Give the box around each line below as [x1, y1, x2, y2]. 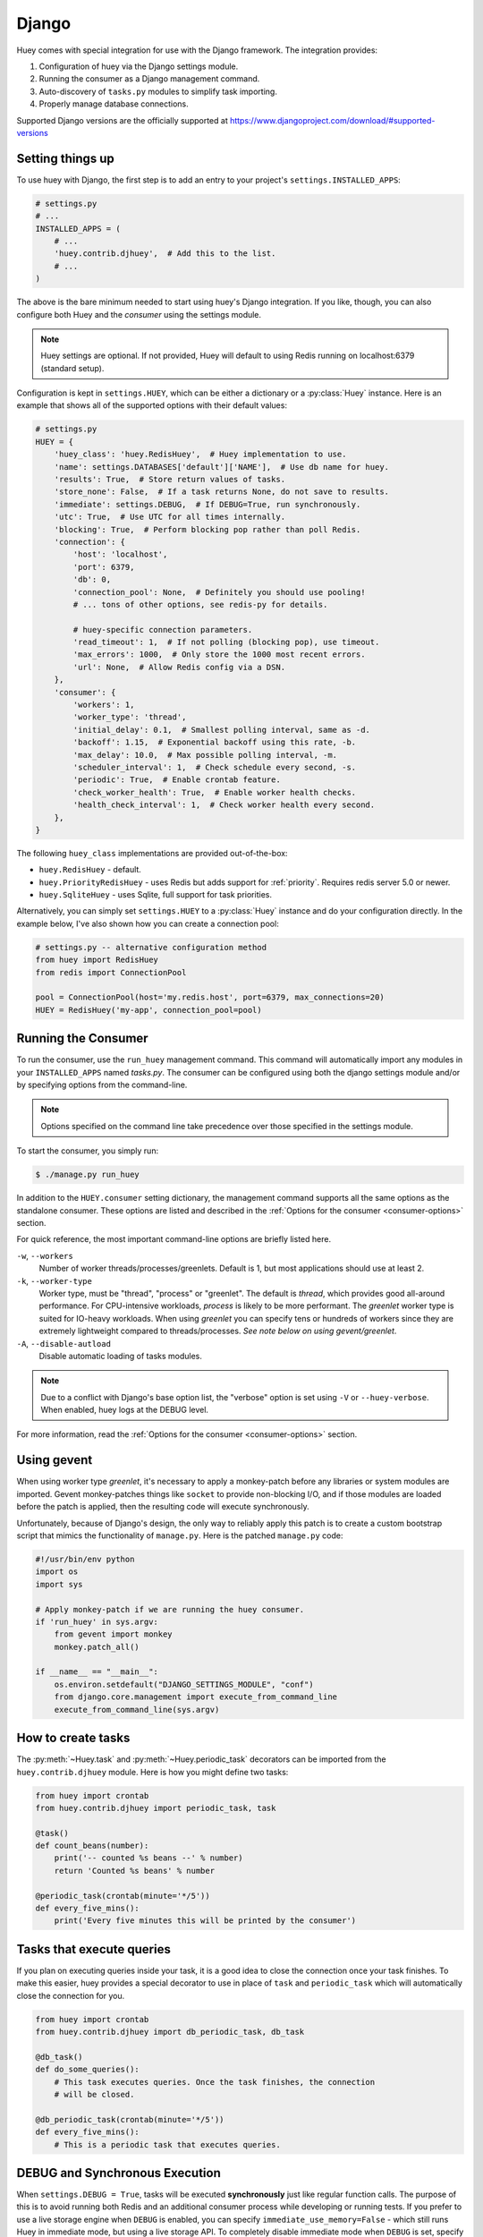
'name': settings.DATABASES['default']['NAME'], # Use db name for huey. [54, 462, 389, 472]
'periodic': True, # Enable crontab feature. [72, 775, 281, 785]
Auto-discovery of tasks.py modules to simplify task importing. [38, 86, 277, 97]
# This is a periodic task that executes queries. [54, 2139, 281, 2149]
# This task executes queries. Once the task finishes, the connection [54, 2077, 376, 2087]
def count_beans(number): [35, 1841, 149, 1851]
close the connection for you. [16, 1990, 125, 2001]
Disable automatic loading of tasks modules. [38, 1350, 203, 1361]
